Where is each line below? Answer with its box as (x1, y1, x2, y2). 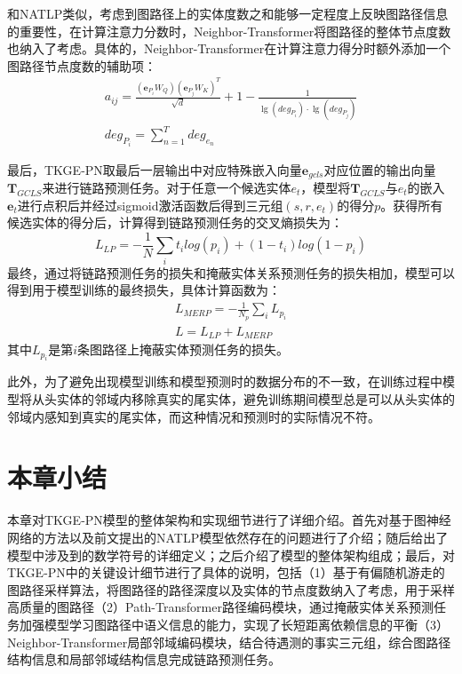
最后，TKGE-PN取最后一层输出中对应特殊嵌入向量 (7, 160, 302, 178)
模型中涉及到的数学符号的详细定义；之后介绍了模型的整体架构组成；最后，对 (7, 545, 455, 564)
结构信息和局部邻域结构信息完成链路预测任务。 (7, 650, 281, 669)
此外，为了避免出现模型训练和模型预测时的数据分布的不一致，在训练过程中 (7, 372, 442, 391)
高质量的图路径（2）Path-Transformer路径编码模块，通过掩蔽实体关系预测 (7, 598, 434, 616)
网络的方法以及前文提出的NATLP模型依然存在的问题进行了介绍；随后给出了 (7, 527, 449, 546)
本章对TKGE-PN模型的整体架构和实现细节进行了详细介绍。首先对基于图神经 (7, 511, 451, 529)
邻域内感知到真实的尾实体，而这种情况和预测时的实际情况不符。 (7, 407, 380, 425)
